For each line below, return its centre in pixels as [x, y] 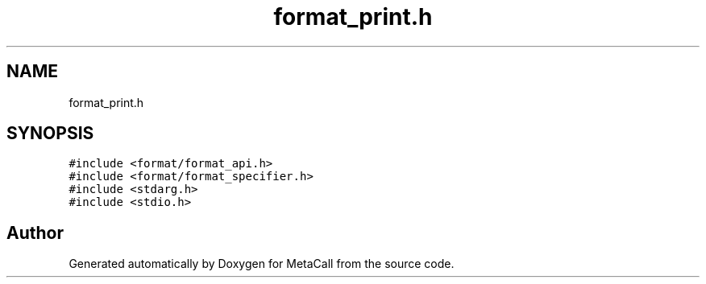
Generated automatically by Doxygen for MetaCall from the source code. [262, 264]
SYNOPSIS [50, 134]
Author [35, 233]
